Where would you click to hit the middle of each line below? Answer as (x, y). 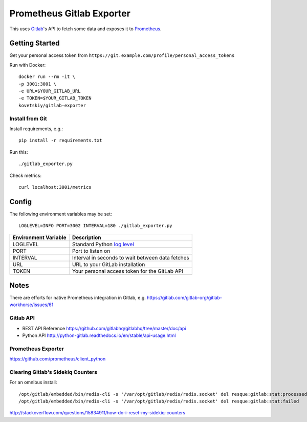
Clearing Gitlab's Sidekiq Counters (53, 372)
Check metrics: (26, 175)
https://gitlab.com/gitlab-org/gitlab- (184, 298)
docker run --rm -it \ (47, 77)
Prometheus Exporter (37, 349)
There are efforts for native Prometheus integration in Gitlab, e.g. (78, 298)
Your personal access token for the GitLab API (128, 271)
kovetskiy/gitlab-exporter (52, 105)
